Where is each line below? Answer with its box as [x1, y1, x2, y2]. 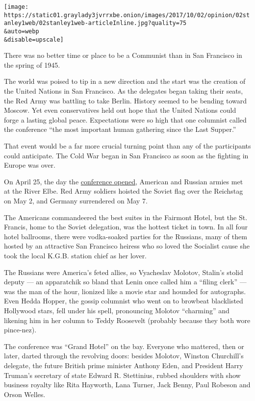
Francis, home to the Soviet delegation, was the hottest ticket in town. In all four [4, 222, 248, 232]
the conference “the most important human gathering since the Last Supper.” [4, 124, 236, 134]
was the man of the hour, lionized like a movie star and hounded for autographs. [4, 286, 246, 296]
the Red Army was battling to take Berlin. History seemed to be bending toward [4, 95, 247, 105]
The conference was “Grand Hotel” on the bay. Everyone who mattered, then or [4, 341, 244, 351]
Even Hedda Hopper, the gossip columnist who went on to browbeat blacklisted [4, 296, 243, 306]
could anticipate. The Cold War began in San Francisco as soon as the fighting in [4, 150, 249, 160]
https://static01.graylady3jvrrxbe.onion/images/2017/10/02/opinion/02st [4, 11, 250, 19]
